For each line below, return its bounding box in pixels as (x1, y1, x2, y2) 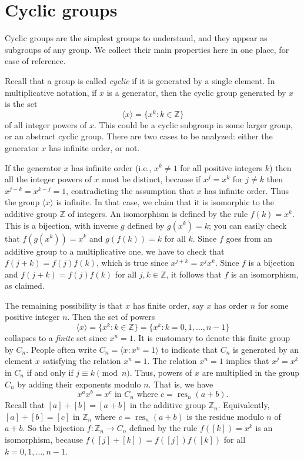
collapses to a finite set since (5, 332, 107, 344)
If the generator (5, 161, 61, 173)
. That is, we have (148, 378, 213, 390)
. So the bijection (22, 422, 85, 434)
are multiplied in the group (202, 366, 300, 378)
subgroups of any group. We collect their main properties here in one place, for (5, 43, 289, 55)
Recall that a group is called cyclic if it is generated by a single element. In (5, 74, 275, 86)
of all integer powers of (5, 118, 87, 131)
